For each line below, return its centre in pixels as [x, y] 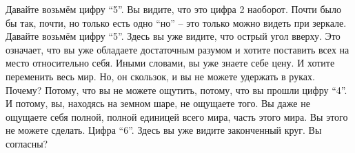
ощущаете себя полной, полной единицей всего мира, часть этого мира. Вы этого [177, 116]
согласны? [27, 143]
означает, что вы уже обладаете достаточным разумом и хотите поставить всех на [177, 49]
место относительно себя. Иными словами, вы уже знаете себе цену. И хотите [170, 63]
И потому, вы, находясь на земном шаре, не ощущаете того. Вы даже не [158, 103]
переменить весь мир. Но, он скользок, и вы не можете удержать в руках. [160, 76]
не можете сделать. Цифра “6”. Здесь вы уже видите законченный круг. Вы [164, 130]
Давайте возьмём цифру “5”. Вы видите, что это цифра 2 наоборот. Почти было [174, 9]
